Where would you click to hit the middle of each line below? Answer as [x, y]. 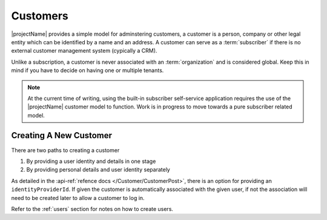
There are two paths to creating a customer [65, 150]
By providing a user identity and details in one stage [91, 161]
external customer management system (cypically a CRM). [84, 51]
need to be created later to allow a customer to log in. [78, 198]
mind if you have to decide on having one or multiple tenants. [88, 70]
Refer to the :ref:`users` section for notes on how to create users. [92, 208]
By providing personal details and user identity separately [98, 170]
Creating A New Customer [61, 135]
